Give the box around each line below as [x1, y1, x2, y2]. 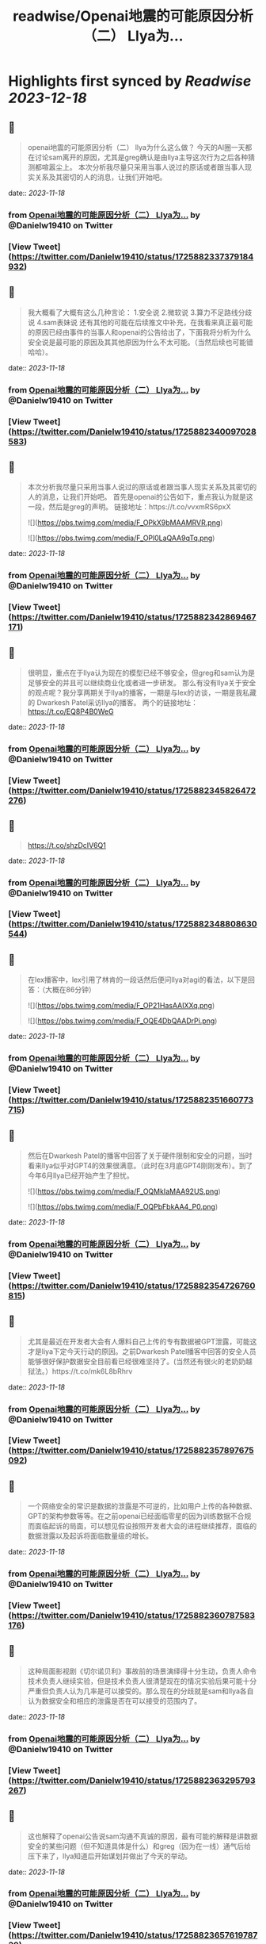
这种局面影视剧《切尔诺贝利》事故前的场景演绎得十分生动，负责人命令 [27, 1666, 257, 1676]
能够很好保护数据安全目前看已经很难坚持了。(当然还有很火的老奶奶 [27, 1356, 245, 1366]
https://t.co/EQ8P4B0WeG [27, 707, 114, 716]
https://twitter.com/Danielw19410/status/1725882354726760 [11, 1280, 256, 1291]
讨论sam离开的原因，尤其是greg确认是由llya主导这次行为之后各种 [34, 152, 249, 162]
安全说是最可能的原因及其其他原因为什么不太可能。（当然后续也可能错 [27, 337, 253, 347]
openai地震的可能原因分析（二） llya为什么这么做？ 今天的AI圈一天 [27, 143, 245, 151]
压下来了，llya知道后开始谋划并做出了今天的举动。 [27, 1851, 192, 1861]
